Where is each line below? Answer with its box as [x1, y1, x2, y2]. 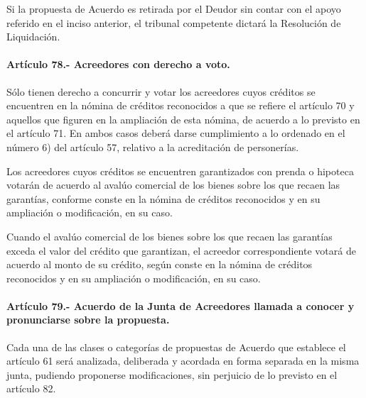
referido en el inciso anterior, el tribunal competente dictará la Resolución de [6, 15, 341, 30]
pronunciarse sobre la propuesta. [6, 312, 170, 327]
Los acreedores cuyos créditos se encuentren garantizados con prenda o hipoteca [6, 163, 354, 178]
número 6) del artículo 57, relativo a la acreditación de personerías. [6, 139, 299, 154]
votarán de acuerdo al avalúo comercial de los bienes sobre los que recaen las [6, 177, 340, 192]
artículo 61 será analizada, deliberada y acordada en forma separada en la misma [6, 353, 360, 368]
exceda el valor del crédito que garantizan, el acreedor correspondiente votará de [6, 243, 356, 258]
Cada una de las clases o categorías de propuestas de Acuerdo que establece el [6, 339, 346, 354]
